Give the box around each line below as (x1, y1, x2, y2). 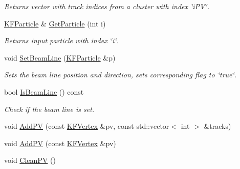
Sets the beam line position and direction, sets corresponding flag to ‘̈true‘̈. (4, 69, 237, 80)
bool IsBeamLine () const (4, 86, 84, 97)
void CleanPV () (4, 155, 56, 165)
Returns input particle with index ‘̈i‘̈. (4, 35, 119, 46)
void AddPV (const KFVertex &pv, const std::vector (4, 121, 169, 131)
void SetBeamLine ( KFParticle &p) (4, 52, 116, 63)
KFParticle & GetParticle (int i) (4, 18, 106, 29)
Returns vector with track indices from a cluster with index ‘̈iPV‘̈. (4, 1, 210, 11)
